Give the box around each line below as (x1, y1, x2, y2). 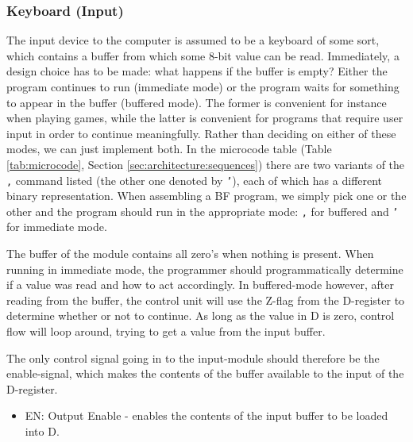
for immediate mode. (6, 218, 107, 235)
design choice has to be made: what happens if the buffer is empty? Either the (6, 63, 388, 79)
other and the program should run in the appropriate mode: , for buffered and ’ (6, 202, 399, 219)
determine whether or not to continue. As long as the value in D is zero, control (6, 307, 395, 324)
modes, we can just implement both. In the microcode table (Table (6, 140, 332, 157)
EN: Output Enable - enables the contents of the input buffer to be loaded (25, 407, 388, 424)
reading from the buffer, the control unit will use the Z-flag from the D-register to (6, 291, 405, 308)
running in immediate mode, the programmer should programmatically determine (6, 260, 403, 277)
